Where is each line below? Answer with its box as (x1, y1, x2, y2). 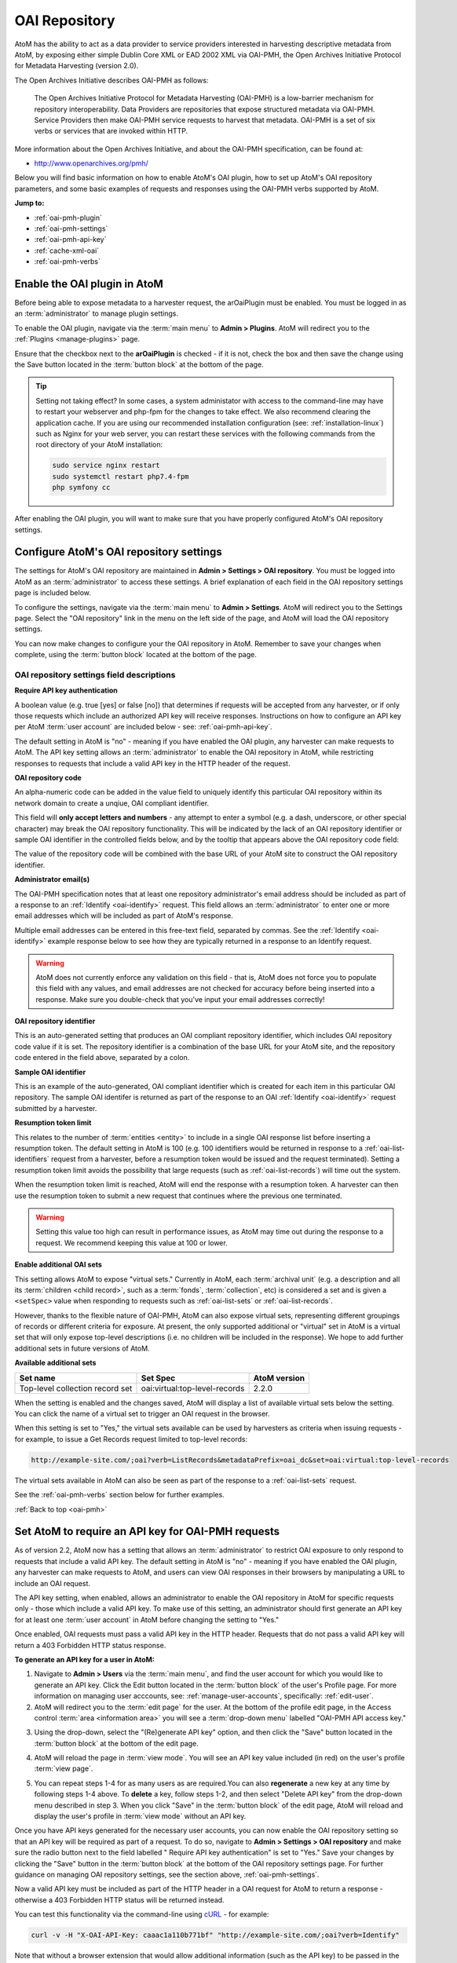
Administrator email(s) (14, 875, 90, 884)
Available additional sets (14, 1358, 97, 1368)
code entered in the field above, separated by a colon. (14, 1053, 190, 1062)
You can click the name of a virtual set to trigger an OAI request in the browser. (14, 1409, 270, 1419)
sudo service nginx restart (52, 461, 160, 470)
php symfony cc (52, 483, 111, 492)
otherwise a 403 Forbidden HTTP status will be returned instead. (14, 1895, 225, 1904)
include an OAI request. (14, 1578, 90, 1588)
